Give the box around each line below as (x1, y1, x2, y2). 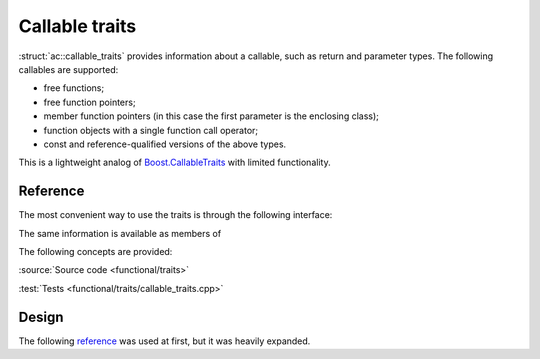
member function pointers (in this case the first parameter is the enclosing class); (43, 110, 380, 122)
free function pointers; (43, 96, 136, 108)
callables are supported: (18, 63, 119, 75)
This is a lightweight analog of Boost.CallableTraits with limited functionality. (18, 156, 331, 169)
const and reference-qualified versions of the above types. (43, 138, 287, 150)
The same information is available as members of (18, 227, 222, 239)
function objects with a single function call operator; (43, 124, 259, 136)
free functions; (43, 82, 105, 94)
